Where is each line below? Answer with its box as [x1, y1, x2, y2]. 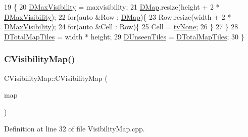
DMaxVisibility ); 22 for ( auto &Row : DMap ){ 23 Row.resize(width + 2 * [4, 11, 231, 22]
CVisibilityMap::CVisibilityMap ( [4, 72, 108, 83]
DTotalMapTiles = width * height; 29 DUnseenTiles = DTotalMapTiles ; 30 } [4, 31, 244, 41]
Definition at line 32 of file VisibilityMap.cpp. [4, 123, 145, 134]
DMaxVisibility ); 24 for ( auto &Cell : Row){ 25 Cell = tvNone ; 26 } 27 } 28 [4, 21, 238, 32]
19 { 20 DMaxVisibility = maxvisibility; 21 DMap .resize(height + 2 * [4, 2, 220, 12]
